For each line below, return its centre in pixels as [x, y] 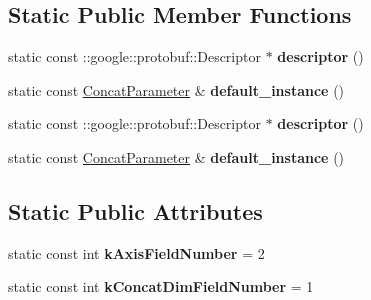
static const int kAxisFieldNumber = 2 [136, 252]
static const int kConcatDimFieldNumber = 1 [161, 286]
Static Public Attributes [135, 210]
